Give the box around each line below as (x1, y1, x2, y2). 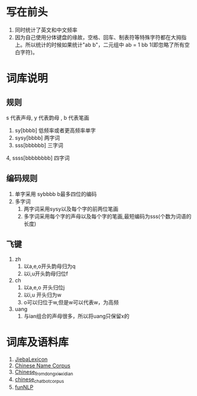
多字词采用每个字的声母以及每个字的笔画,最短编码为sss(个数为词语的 (23, 213, 192, 220)
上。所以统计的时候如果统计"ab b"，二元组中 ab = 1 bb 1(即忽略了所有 (14, 41, 185, 48)
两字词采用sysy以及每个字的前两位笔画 (23, 205, 119, 212)
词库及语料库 (6, 335, 69, 349)
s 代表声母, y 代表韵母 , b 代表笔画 (6, 114, 90, 121)
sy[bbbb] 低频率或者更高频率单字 (14, 126, 96, 134)
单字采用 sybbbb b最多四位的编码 (14, 190, 97, 197)
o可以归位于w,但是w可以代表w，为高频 (23, 298, 119, 305)
